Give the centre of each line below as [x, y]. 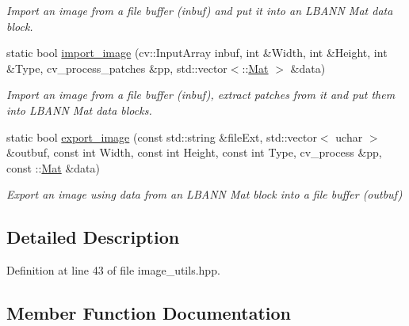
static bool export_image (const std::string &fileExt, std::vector [162, 136]
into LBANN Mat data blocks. [79, 110]
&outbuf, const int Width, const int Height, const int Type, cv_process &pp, [194, 152]
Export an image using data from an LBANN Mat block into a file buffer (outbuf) [204, 194]
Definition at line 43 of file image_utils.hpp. [113, 270]
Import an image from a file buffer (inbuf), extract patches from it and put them [201, 95]
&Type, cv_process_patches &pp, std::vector [117, 68]
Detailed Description [93, 237]
